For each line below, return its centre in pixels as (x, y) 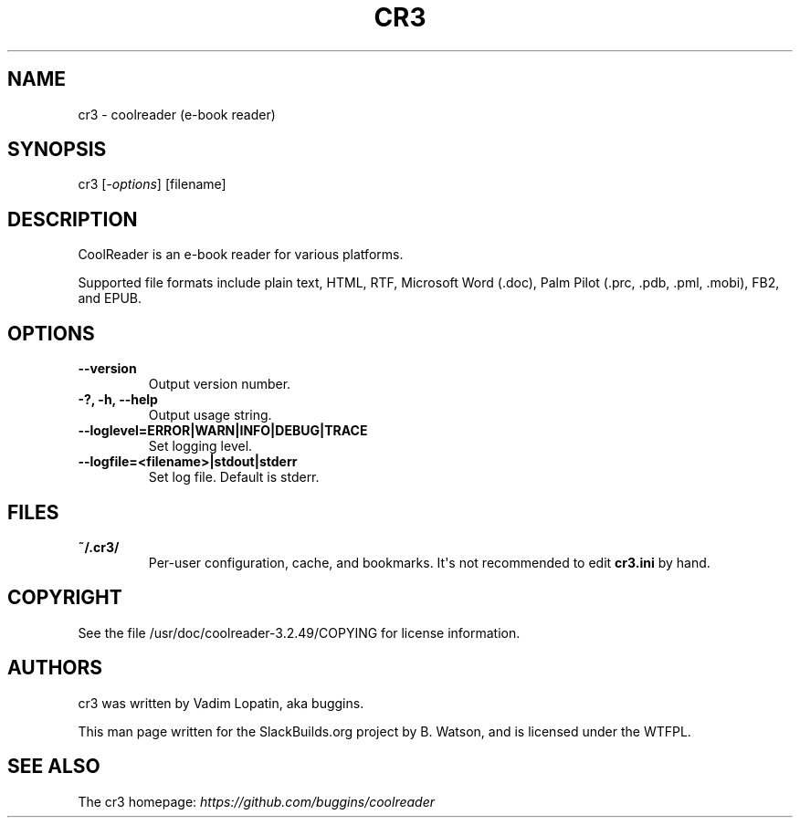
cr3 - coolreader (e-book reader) (177, 114)
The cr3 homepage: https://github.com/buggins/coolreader (257, 801)
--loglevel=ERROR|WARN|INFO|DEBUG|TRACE (223, 431)
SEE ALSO (54, 767)
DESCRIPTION (73, 219)
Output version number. (220, 384)
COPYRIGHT (65, 598)
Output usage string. (210, 415)
